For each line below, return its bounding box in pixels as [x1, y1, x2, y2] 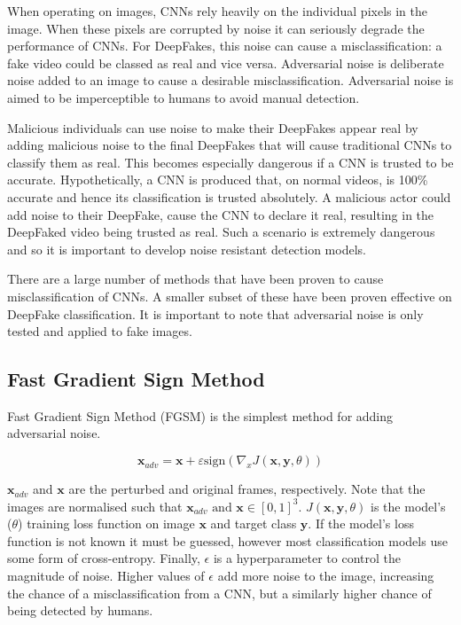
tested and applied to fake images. [7, 322, 192, 340]
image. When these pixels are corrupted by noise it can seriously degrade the [7, 19, 425, 37]
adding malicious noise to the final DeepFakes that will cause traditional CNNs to [7, 136, 452, 154]
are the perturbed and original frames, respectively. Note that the [68, 480, 426, 498]
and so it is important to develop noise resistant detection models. [7, 239, 366, 258]
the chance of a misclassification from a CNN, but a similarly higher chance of [7, 583, 432, 602]
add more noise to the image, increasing [217, 566, 434, 585]
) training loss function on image [18, 514, 195, 533]
